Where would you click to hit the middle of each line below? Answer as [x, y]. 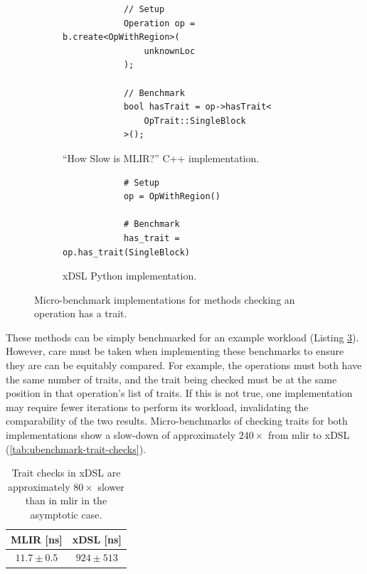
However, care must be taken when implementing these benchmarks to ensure [175, 351]
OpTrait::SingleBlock [195, 121]
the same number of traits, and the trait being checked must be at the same [171, 379]
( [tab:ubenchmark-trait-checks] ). [76, 448]
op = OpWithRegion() [172, 197]
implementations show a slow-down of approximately [121, 435]
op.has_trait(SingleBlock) [126, 252]
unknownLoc [170, 51]
